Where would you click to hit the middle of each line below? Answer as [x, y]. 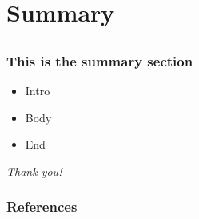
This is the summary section [100, 60]
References [42, 207]
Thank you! [34, 171]
